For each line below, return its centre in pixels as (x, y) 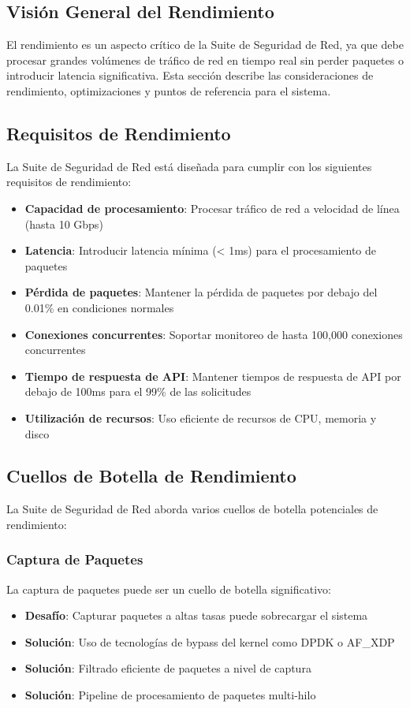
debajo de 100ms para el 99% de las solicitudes (138, 391)
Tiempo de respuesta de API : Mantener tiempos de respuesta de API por (213, 376)
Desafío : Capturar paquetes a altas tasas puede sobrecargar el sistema (196, 615)
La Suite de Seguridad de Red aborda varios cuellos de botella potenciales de (192, 509)
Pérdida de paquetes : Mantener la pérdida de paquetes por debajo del (201, 292)
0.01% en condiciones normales (99, 307)
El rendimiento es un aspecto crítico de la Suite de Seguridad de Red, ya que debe (205, 45)
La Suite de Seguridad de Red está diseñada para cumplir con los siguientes (189, 166)
